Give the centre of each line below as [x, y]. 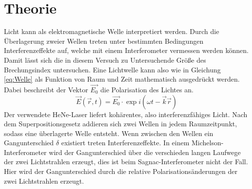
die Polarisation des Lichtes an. [147, 89]
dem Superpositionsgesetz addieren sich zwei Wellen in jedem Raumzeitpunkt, [121, 124]
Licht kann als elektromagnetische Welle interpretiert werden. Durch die [112, 31]
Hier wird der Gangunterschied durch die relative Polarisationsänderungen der [121, 171]
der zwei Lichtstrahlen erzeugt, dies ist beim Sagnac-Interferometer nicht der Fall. [126, 162]
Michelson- [208, 143]
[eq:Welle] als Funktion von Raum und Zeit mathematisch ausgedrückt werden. [122, 79]
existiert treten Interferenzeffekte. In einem [125, 143]
